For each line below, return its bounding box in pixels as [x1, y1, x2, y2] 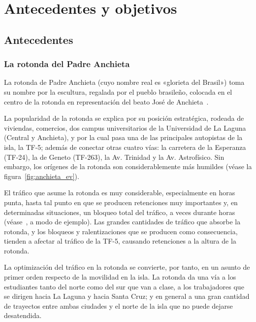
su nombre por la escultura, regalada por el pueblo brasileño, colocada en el [4, 86, 232, 97]
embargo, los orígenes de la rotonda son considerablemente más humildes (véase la [4, 161, 252, 172]
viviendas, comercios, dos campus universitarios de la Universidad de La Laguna [4, 122, 246, 133]
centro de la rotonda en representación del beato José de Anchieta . [4, 96, 209, 107]
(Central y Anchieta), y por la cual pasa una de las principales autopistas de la [4, 132, 243, 143]
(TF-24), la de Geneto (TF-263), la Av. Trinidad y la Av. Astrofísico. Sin [4, 151, 224, 162]
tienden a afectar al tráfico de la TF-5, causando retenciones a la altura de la [4, 236, 236, 246]
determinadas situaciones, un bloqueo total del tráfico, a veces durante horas [4, 207, 235, 217]
